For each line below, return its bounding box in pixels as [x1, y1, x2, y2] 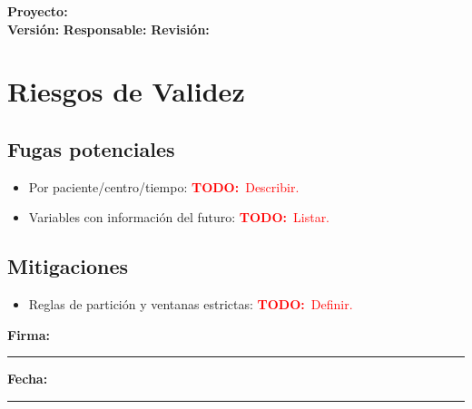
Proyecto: [7, 2, 68, 20]
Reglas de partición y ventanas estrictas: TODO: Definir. [28, 295, 353, 314]
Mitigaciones [7, 252, 129, 280]
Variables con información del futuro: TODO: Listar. [28, 208, 330, 227]
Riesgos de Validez [7, 73, 245, 110]
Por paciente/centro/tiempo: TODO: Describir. [28, 177, 300, 196]
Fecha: [7, 369, 48, 388]
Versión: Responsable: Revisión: [7, 19, 210, 38]
